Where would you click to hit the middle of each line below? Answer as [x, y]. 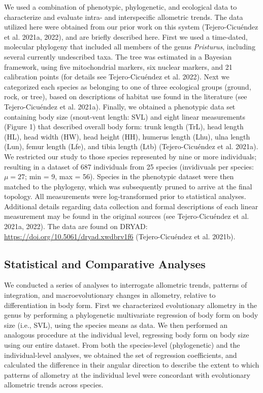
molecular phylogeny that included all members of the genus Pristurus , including [130, 47]
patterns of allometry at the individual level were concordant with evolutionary [127, 374]
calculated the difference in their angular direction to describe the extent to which [132, 365]
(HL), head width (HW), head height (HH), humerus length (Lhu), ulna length [127, 136]
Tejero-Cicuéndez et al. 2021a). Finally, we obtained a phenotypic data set [120, 106]
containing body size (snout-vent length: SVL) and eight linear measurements [125, 116]
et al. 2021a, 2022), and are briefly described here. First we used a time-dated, [126, 36]
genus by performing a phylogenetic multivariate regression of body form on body [131, 315]
